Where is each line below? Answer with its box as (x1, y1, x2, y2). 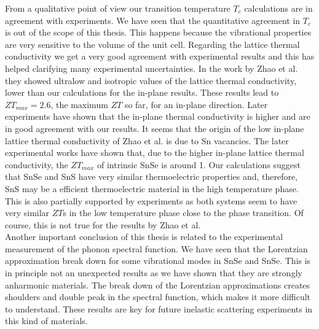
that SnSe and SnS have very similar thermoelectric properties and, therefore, (5, 170, 298, 183)
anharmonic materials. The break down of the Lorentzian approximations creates (5, 278, 310, 291)
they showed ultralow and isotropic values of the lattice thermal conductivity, (5, 74, 297, 87)
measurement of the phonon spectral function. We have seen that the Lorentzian (5, 242, 308, 255)
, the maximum (50, 98, 108, 110)
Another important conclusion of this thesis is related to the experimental (5, 230, 283, 243)
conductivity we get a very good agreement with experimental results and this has (5, 50, 315, 63)
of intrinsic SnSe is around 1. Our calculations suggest (96, 158, 301, 171)
